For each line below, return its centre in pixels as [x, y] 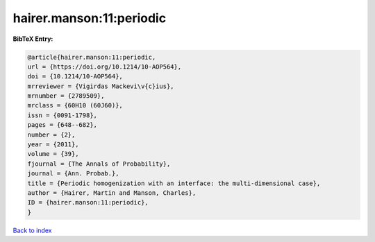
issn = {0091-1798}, [62, 115]
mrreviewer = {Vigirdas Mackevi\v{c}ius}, [101, 86]
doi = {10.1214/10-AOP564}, [75, 77]
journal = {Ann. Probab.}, [73, 174]
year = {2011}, [53, 145]
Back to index [32, 230]
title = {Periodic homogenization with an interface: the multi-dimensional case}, [174, 183]
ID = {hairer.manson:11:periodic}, [88, 202]
